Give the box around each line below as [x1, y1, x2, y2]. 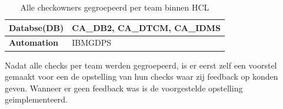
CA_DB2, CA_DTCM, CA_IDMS [72, 21, 221, 33]
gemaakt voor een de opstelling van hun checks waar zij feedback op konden [5, 70, 278, 83]
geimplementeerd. [5, 93, 68, 105]
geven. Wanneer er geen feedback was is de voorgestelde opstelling [5, 81, 243, 94]
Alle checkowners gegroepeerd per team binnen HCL [20, 1, 209, 13]
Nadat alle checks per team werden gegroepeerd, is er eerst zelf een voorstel [5, 59, 277, 71]
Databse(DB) [9, 21, 64, 33]
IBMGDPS [72, 36, 112, 49]
